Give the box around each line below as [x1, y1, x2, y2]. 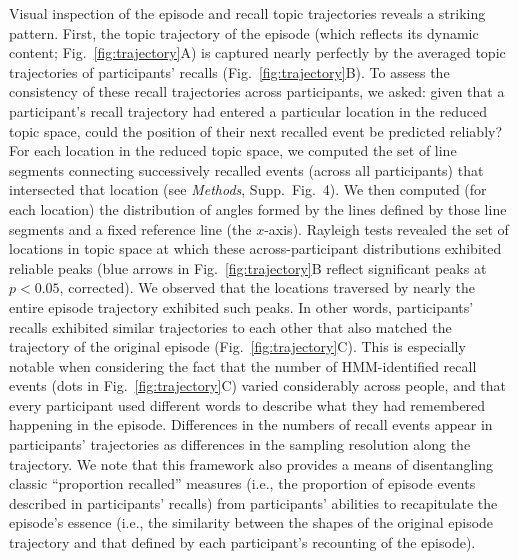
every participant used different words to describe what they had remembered [9, 394, 486, 415]
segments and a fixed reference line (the [9, 218, 252, 239]
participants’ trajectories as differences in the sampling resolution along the [9, 434, 471, 455]
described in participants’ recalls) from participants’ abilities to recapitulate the [9, 492, 498, 513]
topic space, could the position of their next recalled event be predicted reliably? [9, 120, 503, 141]
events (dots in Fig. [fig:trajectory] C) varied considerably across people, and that [9, 375, 507, 396]
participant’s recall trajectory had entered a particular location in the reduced [9, 100, 487, 121]
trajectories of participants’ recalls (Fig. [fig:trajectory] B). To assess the [9, 61, 450, 82]
